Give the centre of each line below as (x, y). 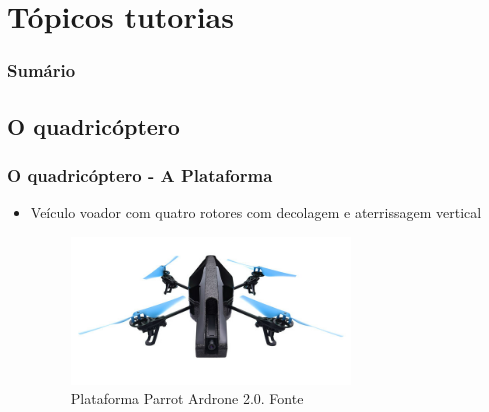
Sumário (41, 70)
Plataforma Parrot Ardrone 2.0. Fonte (187, 398)
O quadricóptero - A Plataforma (140, 174)
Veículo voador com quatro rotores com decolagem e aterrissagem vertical (256, 212)
